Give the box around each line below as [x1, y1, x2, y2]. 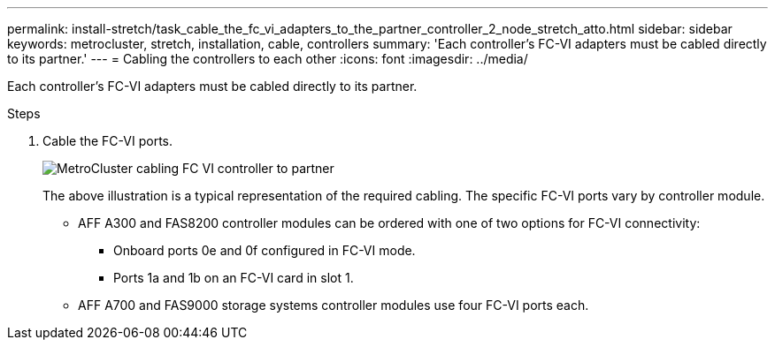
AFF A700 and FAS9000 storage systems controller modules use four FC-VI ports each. [78, 298, 589, 313]
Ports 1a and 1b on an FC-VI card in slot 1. [113, 270, 354, 285]
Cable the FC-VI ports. [42, 133, 173, 148]
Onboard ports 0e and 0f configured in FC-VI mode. [113, 243, 416, 258]
